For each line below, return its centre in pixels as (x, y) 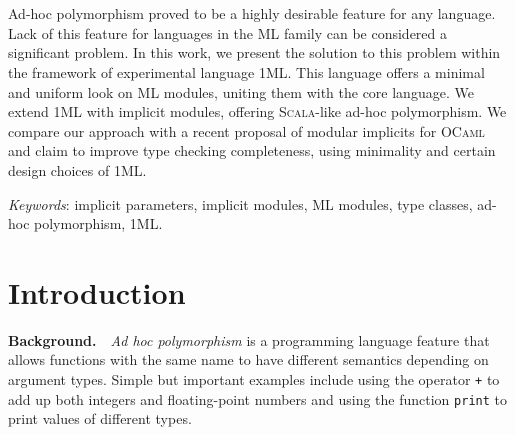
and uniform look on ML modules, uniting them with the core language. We (241, 91)
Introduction (97, 291)
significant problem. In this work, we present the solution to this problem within (254, 52)
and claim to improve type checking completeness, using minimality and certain (252, 150)
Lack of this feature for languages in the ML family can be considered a (228, 32)
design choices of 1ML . (77, 169)
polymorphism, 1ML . (98, 223)
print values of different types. (100, 418)
